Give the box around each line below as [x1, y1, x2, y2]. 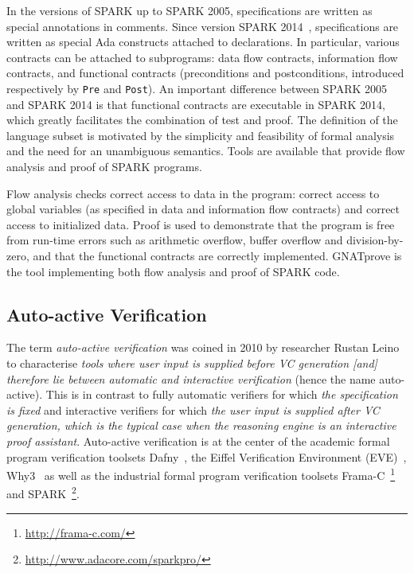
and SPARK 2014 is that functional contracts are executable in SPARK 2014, [6, 95, 385, 112]
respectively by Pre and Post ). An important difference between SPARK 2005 [6, 80, 388, 96]
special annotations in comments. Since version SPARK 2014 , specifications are [6, 18, 399, 34]
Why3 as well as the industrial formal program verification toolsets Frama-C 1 [6, 465, 396, 483]
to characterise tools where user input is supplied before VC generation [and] [6, 354, 377, 371]
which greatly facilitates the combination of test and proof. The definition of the [6, 111, 398, 128]
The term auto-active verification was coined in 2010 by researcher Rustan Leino [6, 339, 400, 356]
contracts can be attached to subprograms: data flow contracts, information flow [6, 49, 398, 65]
